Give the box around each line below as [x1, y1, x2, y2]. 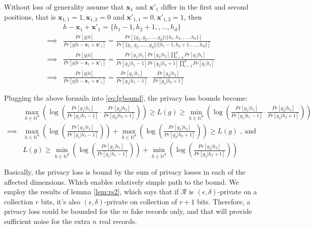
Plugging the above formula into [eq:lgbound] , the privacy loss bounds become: [4, 93, 248, 103]
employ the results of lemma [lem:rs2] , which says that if [4, 186, 179, 197]
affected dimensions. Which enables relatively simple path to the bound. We [4, 176, 239, 187]
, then [183, 11, 202, 22]
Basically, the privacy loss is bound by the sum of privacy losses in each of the [4, 167, 245, 177]
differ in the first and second [161, 2, 248, 12]
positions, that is [4, 11, 56, 22]
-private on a [217, 186, 257, 197]
